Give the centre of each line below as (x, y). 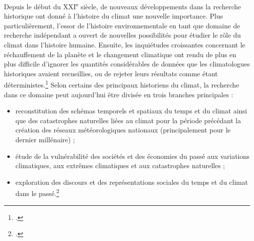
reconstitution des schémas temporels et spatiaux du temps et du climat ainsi (131, 111)
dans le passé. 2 (37, 193)
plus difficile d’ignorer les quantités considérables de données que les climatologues (127, 64)
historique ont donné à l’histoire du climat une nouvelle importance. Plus (114, 16)
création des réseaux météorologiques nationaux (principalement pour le (123, 130)
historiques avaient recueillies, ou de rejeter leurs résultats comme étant (111, 73)
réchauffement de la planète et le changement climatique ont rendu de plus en (120, 54)
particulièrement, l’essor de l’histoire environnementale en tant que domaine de (122, 25)
